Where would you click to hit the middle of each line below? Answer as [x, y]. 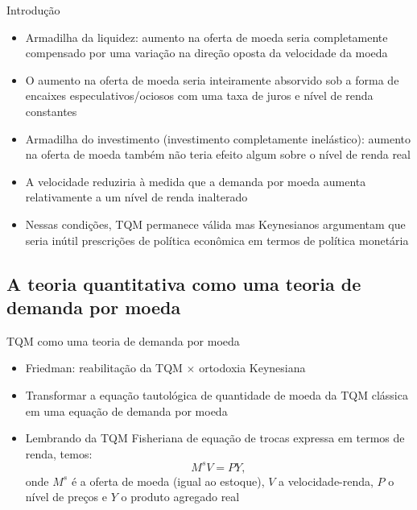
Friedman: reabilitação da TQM [104, 368]
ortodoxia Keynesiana [252, 368]
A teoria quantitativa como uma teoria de [184, 283]
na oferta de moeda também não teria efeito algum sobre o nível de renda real [218, 154]
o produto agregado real [180, 497]
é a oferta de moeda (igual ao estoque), [168, 481]
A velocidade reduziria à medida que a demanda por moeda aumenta [196, 181]
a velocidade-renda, [326, 481]
